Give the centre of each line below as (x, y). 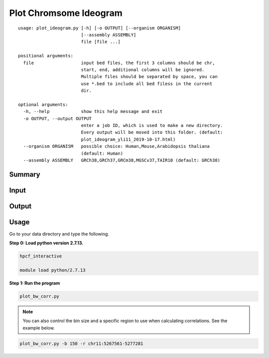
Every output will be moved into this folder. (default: (152, 132)
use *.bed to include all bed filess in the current (147, 84)
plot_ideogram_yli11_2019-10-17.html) (128, 139)
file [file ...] (101, 42)
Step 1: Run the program (35, 283)
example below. (39, 328)
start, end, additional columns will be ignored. (143, 69)
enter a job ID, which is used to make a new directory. (152, 125)
